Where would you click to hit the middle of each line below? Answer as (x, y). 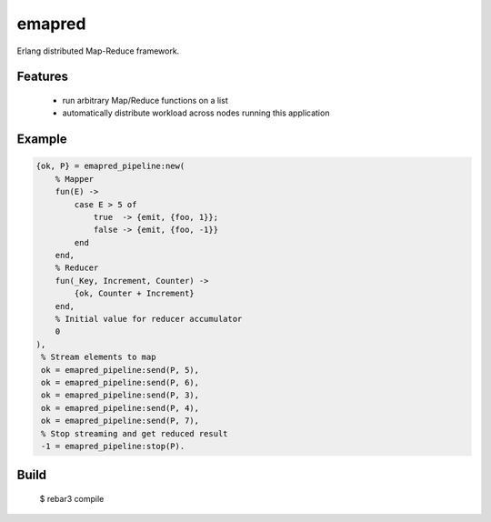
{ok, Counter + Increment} (134, 294)
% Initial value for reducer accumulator (149, 319)
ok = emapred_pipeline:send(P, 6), (120, 382)
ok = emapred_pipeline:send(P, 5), (120, 370)
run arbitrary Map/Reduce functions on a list (145, 100)
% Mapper (75, 179)
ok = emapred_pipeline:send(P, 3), (120, 395)
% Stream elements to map (99, 357)
